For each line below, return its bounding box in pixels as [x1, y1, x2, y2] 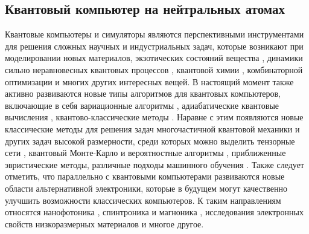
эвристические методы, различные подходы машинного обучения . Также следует [5, 158, 304, 171]
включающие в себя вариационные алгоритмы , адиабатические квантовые [5, 99, 279, 111]
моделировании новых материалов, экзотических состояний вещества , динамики [5, 51, 303, 64]
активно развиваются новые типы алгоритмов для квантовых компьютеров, [5, 87, 281, 100]
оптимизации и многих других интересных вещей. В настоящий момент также [5, 75, 294, 88]
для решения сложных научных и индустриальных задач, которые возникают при [5, 39, 304, 52]
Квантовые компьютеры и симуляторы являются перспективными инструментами [5, 28, 304, 41]
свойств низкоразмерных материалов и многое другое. [5, 217, 204, 230]
